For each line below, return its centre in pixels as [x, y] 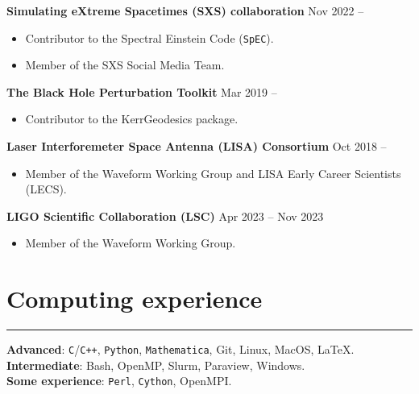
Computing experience [135, 299]
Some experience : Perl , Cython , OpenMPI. [119, 381]
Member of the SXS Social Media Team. [125, 65]
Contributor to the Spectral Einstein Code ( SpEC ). [149, 37]
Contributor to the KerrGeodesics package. [132, 119]
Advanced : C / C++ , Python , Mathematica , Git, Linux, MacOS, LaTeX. [180, 349]
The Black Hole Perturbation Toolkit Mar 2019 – [142, 91]
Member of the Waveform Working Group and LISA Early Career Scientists [213, 173]
